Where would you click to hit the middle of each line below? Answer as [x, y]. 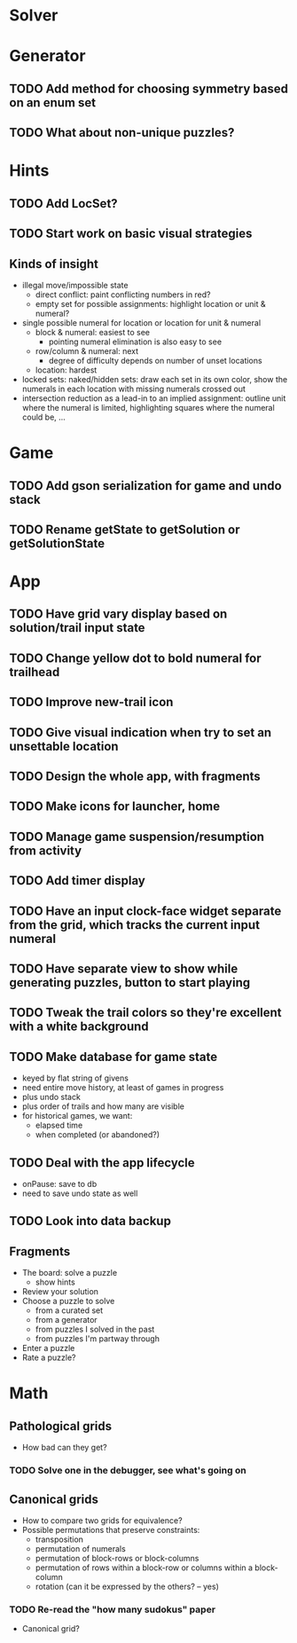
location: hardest [66, 370]
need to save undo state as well [80, 1193]
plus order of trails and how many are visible [103, 1106]
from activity [46, 850]
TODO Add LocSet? [63, 204]
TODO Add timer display [78, 880]
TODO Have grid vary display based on [118, 614]
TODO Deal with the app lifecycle [102, 1163]
